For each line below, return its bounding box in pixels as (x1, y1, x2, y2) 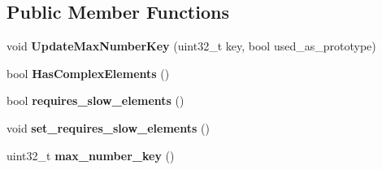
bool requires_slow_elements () (7, 92, 184, 109)
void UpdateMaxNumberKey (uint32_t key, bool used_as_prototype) (7, 37, 376, 54)
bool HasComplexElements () (7, 64, 170, 81)
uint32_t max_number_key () (7, 146, 175, 163)
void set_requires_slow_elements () (7, 119, 210, 136)
